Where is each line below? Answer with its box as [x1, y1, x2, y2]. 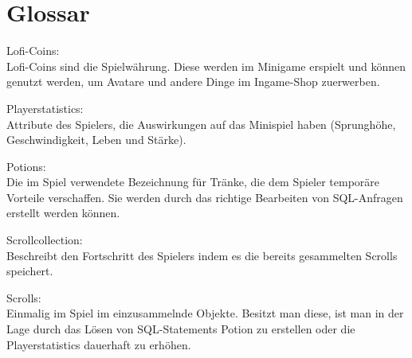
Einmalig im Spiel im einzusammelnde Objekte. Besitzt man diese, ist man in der [6, 305, 404, 321]
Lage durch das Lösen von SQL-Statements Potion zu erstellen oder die [6, 321, 355, 337]
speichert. [6, 263, 53, 279]
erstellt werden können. [6, 204, 120, 221]
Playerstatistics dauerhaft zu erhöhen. [6, 336, 191, 352]
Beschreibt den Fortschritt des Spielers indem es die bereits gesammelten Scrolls [6, 247, 398, 263]
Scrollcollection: [6, 232, 83, 248]
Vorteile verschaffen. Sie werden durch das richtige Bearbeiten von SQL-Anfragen [6, 189, 403, 205]
